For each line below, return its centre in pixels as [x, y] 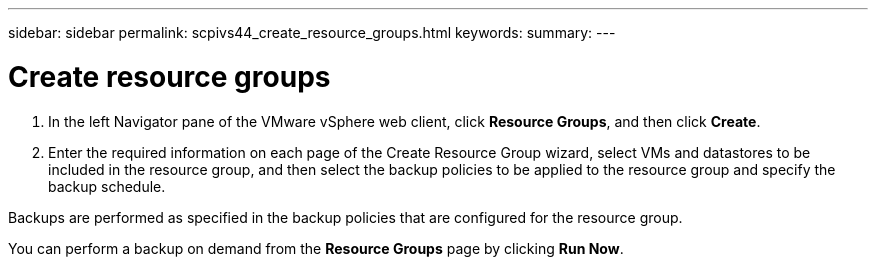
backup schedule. [107, 186]
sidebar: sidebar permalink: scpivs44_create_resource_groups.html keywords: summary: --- [312, 32]
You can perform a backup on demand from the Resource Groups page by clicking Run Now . [316, 248]
